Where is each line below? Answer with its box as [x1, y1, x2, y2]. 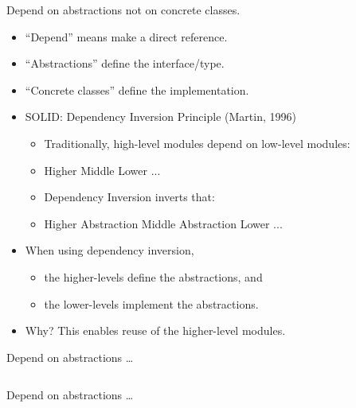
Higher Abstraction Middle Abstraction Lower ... [44, 215, 283, 231]
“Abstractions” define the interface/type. [25, 55, 225, 72]
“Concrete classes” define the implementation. [25, 81, 249, 98]
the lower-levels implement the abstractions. [44, 295, 259, 312]
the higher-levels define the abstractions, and [44, 268, 263, 285]
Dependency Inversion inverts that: [44, 188, 215, 205]
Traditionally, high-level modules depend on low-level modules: [44, 134, 350, 151]
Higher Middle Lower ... [44, 161, 161, 178]
